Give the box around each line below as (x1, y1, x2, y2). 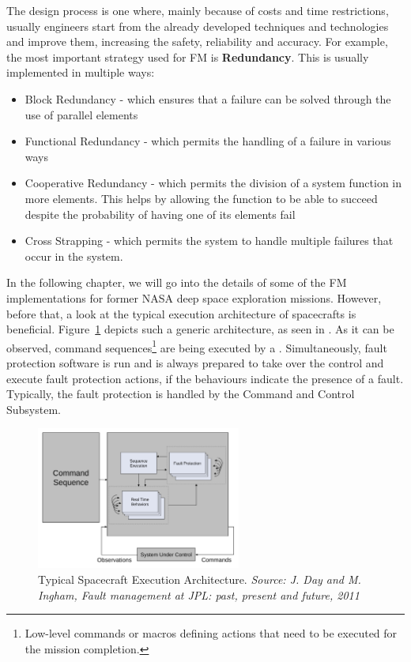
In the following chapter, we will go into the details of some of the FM (6, 274, 347, 291)
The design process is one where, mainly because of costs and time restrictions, (6, 2, 389, 18)
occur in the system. (25, 247, 123, 264)
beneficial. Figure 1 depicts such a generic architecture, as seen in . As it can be (6, 321, 394, 337)
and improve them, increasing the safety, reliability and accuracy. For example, (6, 33, 388, 50)
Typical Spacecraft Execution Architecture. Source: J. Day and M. (38, 571, 361, 588)
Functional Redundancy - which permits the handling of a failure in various (25, 133, 391, 149)
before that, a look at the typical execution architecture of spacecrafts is (6, 305, 356, 322)
